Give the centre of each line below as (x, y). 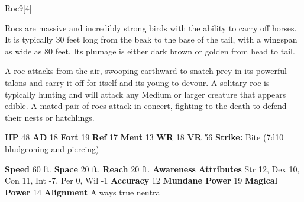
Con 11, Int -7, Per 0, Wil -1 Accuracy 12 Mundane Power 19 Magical (141, 180)
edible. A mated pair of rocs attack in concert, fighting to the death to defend (146, 106)
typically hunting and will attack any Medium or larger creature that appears (145, 94)
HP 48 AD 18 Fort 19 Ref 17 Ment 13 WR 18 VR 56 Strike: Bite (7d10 (144, 137)
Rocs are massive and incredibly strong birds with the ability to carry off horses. (151, 28)
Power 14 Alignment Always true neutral (84, 192)
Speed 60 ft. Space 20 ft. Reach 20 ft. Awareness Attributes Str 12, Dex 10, (152, 169)
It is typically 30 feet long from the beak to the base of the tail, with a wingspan (151, 39)
